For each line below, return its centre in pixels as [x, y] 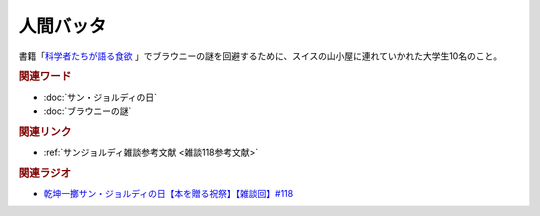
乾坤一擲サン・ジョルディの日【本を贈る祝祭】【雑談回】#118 [168, 194]
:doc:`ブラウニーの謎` [87, 111]
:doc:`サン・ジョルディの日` [100, 97]
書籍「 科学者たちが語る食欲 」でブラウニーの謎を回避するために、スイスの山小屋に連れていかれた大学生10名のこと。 [260, 56]
